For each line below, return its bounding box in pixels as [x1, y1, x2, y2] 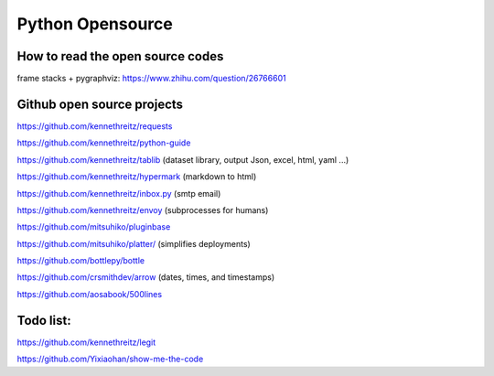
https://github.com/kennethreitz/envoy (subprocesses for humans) [16, 204, 269, 215]
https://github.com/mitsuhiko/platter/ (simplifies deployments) [16, 238, 251, 249]
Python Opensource [16, 14, 173, 34]
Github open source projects [16, 96, 183, 112]
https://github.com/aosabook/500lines [16, 288, 163, 299]
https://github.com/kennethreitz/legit [16, 337, 156, 348]
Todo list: [16, 312, 72, 328]
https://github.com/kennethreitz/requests [16, 120, 173, 132]
